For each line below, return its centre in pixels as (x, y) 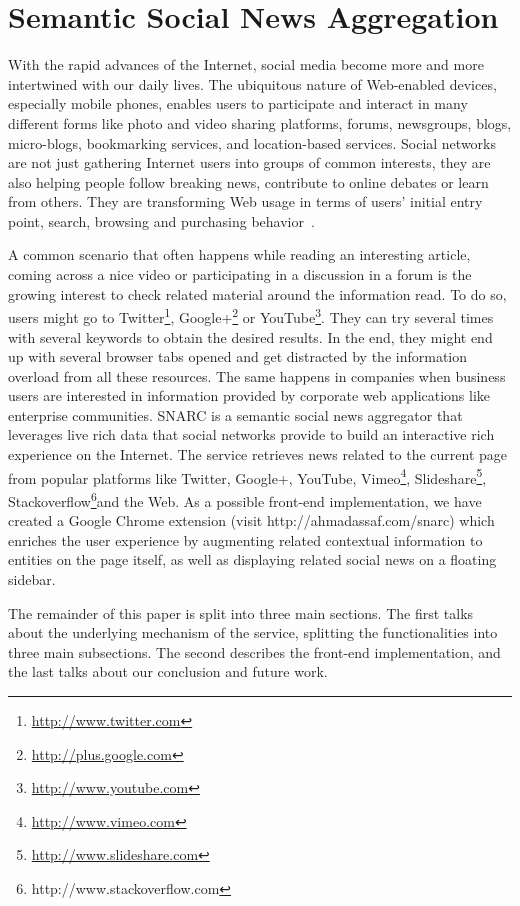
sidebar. (32, 578)
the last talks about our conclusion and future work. (168, 671)
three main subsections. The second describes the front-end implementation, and (254, 651)
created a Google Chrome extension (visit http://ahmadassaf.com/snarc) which (251, 520)
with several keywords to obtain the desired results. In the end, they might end (250, 336)
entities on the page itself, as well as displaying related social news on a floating (252, 559)
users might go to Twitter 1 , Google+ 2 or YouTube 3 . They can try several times (251, 315)
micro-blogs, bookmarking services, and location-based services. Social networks (252, 142)
